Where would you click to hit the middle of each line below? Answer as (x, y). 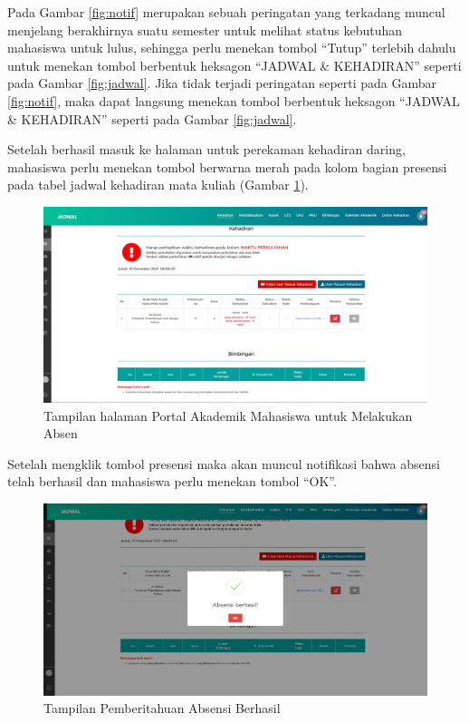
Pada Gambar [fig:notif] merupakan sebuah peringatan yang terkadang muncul (226, 12)
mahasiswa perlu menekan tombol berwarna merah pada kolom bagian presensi (227, 166)
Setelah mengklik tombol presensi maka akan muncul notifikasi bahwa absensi (224, 463)
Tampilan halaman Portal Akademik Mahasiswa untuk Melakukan (228, 415)
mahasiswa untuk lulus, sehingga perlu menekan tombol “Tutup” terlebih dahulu (232, 48)
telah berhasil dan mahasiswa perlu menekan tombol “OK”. (172, 481)
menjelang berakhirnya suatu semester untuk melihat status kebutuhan (205, 29)
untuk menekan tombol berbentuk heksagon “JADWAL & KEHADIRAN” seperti (234, 65)
